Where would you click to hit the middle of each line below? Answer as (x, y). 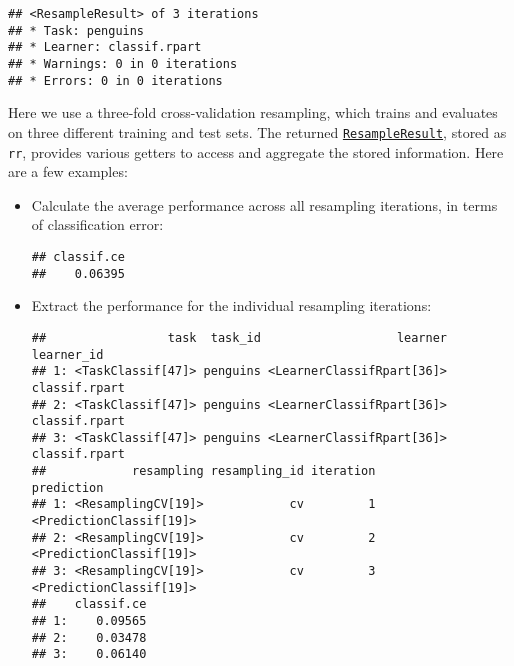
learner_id (67, 354)
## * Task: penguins (76, 30)
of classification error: (97, 224)
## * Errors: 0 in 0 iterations (115, 80)
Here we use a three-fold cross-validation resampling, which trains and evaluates (253, 112)
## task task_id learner (239, 337)
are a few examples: (68, 171)
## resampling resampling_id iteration (203, 471)
